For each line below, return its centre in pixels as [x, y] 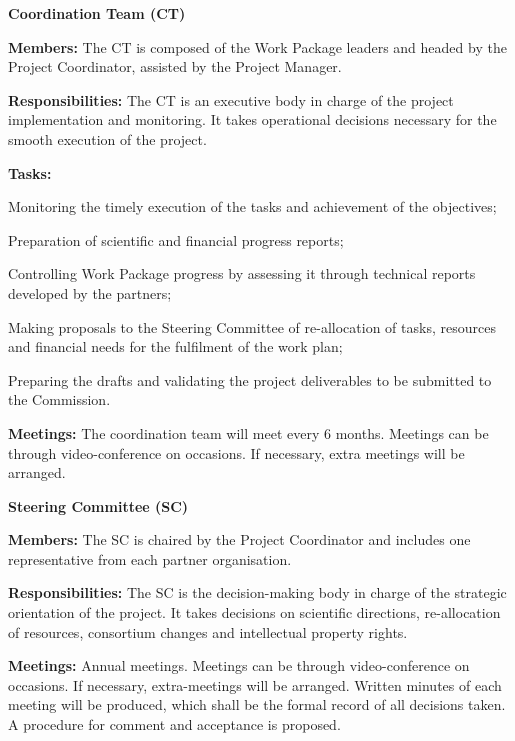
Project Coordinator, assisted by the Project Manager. [175, 66]
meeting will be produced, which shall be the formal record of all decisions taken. [257, 704]
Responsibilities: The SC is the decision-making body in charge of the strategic [257, 592]
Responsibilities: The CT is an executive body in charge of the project [231, 99]
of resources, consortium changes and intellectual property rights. [208, 631]
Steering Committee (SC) [98, 505]
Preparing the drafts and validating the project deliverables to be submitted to [250, 379]
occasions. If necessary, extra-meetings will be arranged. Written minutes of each [255, 684]
